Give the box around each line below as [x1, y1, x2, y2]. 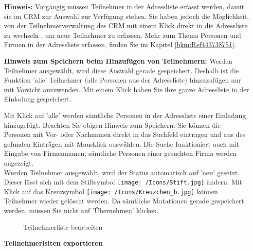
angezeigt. [4, 157, 34, 167]
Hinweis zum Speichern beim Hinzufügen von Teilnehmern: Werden [4, 55, 233, 66]
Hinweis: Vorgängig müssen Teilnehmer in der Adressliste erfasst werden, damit [4, 1, 245, 11]
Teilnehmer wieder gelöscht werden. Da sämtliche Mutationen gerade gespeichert [4, 196, 244, 206]
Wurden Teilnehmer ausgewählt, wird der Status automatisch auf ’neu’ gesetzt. [4, 167, 240, 177]
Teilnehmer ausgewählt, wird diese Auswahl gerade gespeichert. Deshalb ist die [4, 65, 239, 75]
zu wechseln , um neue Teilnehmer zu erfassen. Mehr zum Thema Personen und [4, 30, 241, 40]
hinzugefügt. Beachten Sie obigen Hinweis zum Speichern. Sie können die [4, 119, 221, 130]
